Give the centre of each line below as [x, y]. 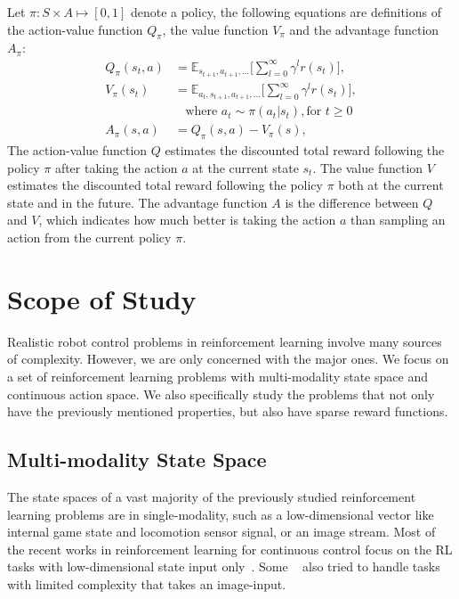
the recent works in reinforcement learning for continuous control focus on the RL [230, 549]
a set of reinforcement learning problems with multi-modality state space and [217, 376]
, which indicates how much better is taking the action [187, 220]
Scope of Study [102, 298]
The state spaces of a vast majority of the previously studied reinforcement [212, 496]
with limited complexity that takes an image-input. [147, 583]
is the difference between [352, 202]
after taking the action [116, 167]
